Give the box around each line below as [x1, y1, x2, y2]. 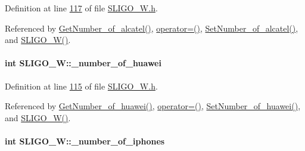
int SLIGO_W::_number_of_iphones [5, 134, 165, 147]
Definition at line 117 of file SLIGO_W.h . [5, 2, 158, 14]
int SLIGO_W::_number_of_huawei [5, 57, 161, 69]
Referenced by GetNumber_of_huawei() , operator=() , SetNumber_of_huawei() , [5, 100, 301, 112]
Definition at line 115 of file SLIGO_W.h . [5, 79, 158, 92]
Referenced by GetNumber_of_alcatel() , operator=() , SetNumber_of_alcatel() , [5, 21, 298, 34]
